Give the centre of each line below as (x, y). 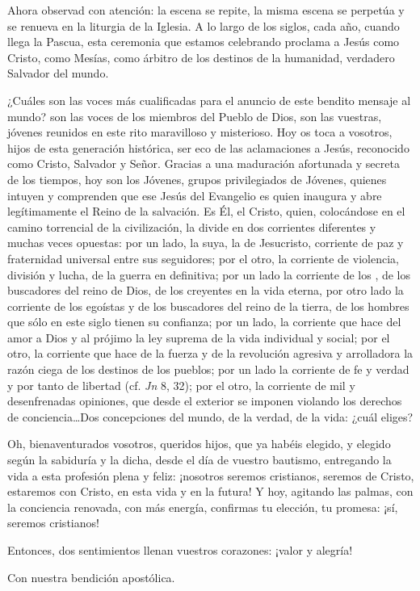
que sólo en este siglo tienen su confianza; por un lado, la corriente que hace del (204, 322)
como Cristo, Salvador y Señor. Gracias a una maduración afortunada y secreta (204, 163)
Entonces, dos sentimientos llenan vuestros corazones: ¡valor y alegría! (180, 550)
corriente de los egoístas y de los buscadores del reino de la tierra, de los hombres (208, 306)
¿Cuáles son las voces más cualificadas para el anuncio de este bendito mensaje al (209, 100)
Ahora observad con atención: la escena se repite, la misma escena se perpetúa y (206, 10)
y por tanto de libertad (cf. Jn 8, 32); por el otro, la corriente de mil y (181, 385)
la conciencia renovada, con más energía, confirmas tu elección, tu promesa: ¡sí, (203, 507)
